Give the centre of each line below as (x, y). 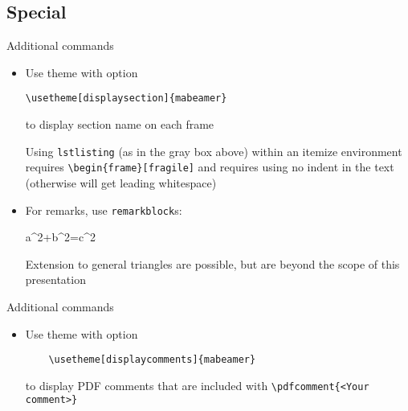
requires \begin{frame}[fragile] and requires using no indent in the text (210, 167)
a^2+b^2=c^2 (60, 237)
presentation (55, 279)
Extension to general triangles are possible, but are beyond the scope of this (212, 263)
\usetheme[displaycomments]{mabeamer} (152, 360)
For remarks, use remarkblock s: (104, 210)
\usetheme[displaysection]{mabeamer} (126, 99)
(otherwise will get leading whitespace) (121, 182)
